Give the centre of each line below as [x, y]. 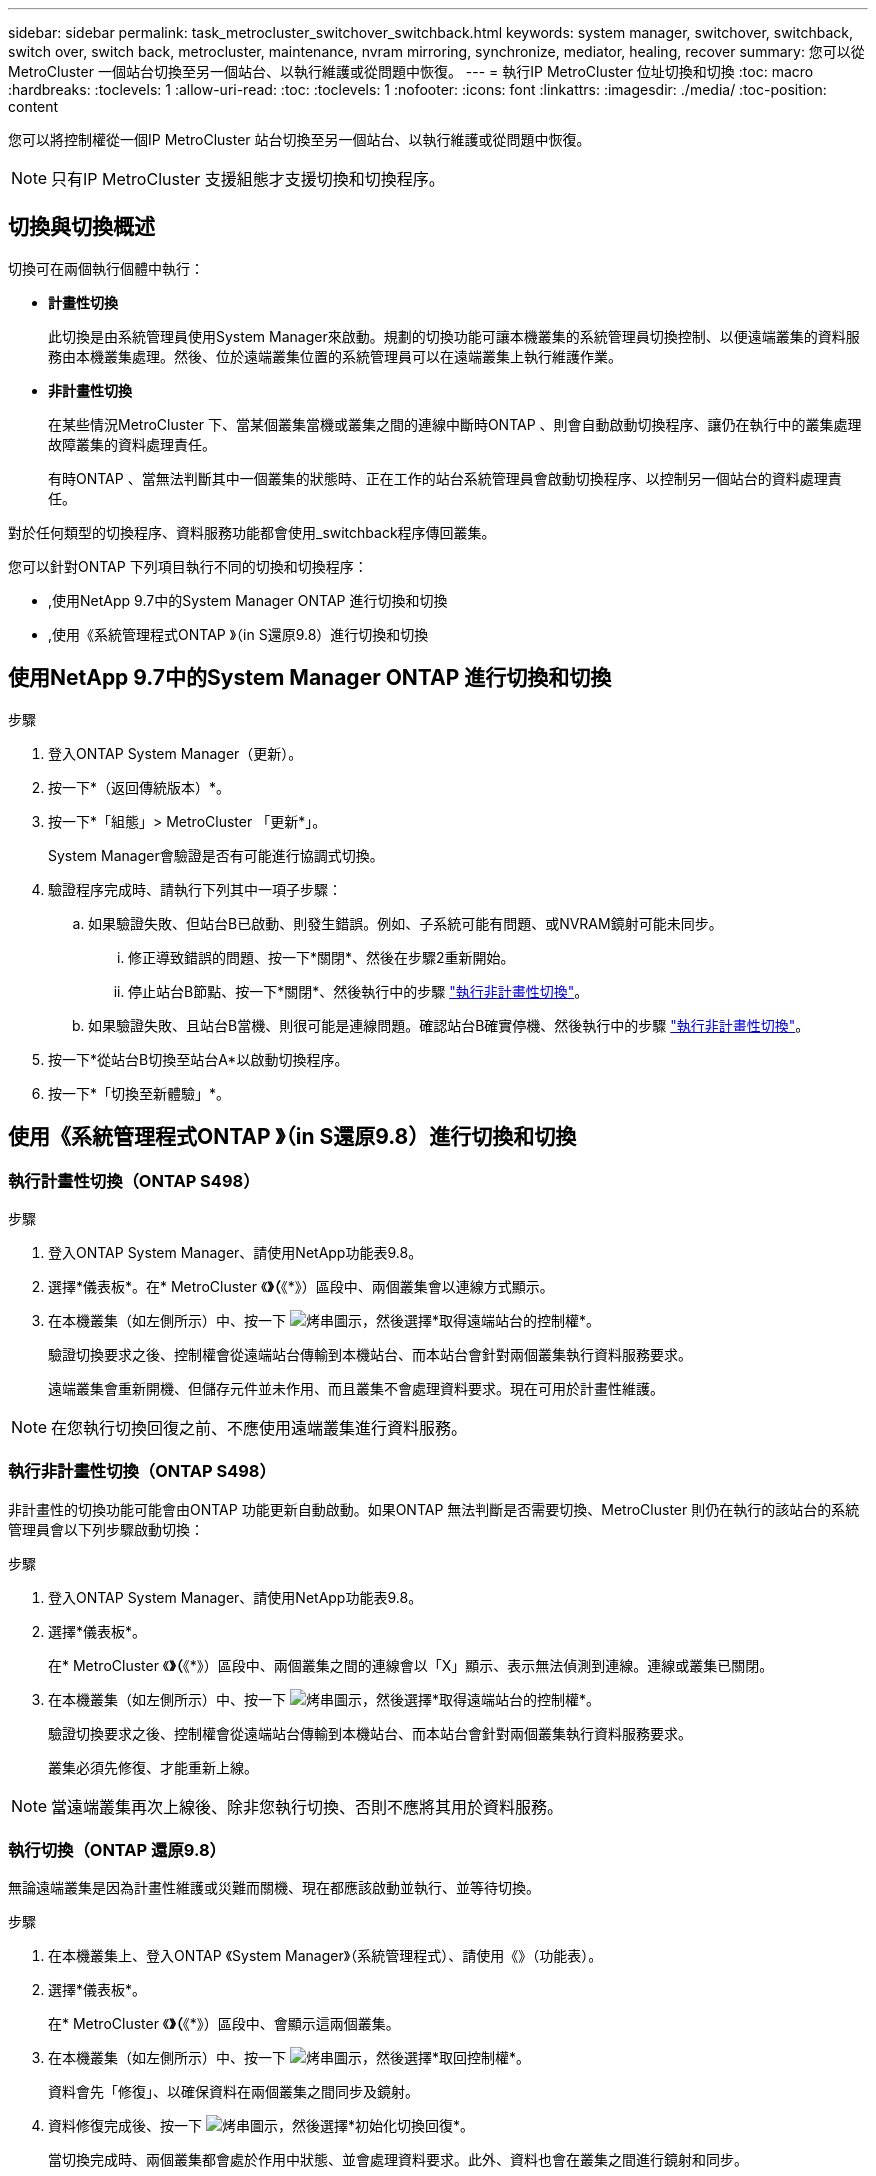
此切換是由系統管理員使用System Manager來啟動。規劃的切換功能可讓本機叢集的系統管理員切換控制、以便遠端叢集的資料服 [454, 336]
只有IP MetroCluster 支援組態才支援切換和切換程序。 [248, 179]
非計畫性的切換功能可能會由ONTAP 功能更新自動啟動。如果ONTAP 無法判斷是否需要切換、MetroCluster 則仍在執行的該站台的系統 [434, 1509]
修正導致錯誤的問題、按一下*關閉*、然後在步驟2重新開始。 [321, 957]
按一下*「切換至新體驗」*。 [139, 1093]
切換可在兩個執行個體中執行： [106, 268]
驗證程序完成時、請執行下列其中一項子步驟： [195, 889]
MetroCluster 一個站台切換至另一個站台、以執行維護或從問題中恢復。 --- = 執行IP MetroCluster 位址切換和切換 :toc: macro [411, 71]
